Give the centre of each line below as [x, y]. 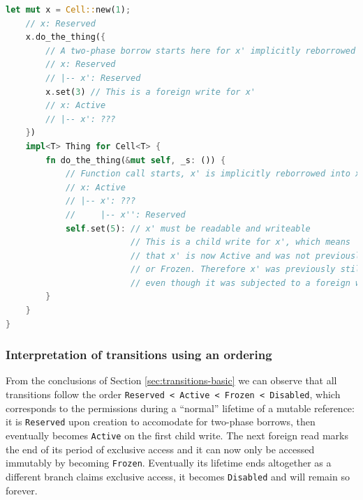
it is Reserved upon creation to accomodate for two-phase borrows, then [161, 422]
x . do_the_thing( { [66, 37]
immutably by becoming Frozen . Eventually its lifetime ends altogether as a [169, 463]
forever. [22, 490]
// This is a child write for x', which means [240, 242]
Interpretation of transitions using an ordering [139, 355]
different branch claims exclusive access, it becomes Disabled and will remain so [178, 476]
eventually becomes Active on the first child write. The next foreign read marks [177, 435]
